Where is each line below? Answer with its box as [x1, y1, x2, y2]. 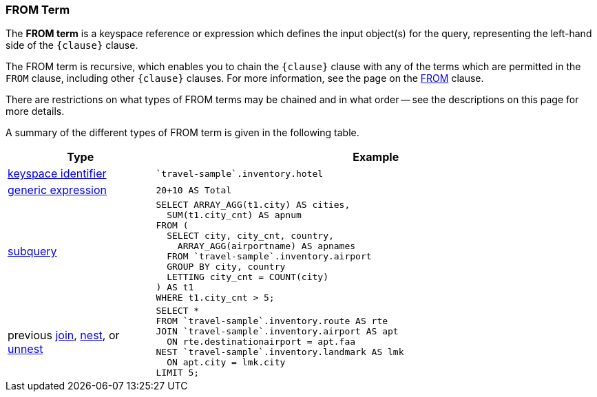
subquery [8, 244, 57, 259]
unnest [8, 341, 43, 356]
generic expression [8, 183, 107, 197]
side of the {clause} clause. [6, 39, 138, 52]
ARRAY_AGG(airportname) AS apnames [177, 241, 356, 252]
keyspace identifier [8, 167, 107, 181]
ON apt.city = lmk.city [167, 357, 286, 368]
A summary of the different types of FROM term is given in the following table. [6, 127, 359, 139]
